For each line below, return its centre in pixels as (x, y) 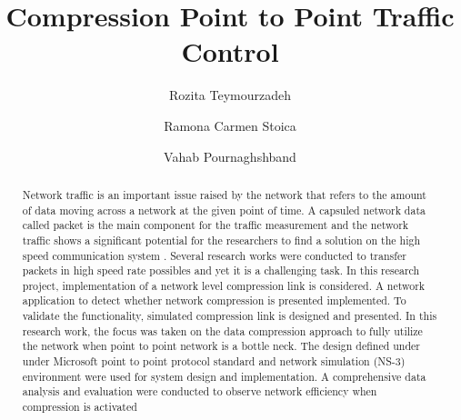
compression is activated (80, 407)
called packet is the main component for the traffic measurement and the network (215, 225)
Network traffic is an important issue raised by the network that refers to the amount (224, 194)
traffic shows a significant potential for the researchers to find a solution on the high (221, 240)
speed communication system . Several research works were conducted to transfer (214, 255)
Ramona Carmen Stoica (230, 125)
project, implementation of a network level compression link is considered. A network (224, 285)
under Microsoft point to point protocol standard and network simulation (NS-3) (214, 361)
